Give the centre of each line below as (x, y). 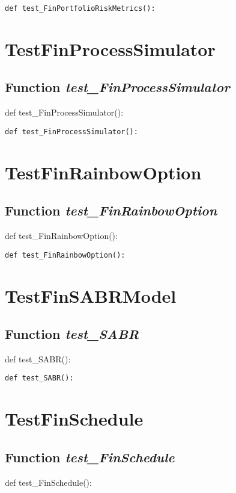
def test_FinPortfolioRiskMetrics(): (80, 8)
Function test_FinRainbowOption (111, 210)
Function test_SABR (72, 334)
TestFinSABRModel (91, 295)
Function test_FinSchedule (90, 457)
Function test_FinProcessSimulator (117, 87)
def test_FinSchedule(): (48, 482)
